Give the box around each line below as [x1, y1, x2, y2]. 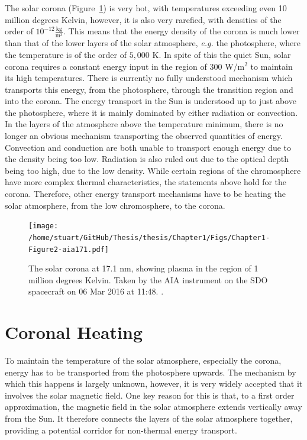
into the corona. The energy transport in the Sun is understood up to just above [5, 95, 296, 107]
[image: [28, 222, 59, 231]
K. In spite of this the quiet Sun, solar [152, 48, 291, 60]
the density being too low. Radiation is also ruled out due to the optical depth [5, 153, 289, 165]
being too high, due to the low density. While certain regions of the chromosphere [5, 164, 301, 176]
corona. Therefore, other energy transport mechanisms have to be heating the [5, 187, 286, 200]
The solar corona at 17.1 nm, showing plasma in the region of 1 [28, 262, 258, 274]
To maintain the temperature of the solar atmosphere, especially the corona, [5, 354, 282, 367]
